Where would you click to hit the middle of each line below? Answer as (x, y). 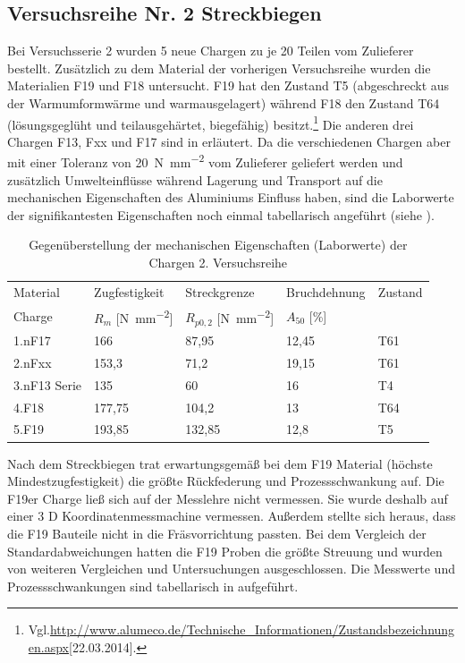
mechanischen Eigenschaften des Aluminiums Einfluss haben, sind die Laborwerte (231, 197)
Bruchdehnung (326, 291)
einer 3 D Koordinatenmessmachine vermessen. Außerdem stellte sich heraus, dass (232, 516)
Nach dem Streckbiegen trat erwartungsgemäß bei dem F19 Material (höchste (220, 463)
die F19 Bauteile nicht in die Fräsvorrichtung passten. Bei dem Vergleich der (217, 533)
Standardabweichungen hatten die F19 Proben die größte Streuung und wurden (225, 551)
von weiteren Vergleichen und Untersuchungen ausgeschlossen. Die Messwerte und (231, 569)
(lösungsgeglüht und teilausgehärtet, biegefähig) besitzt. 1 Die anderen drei (211, 123)
